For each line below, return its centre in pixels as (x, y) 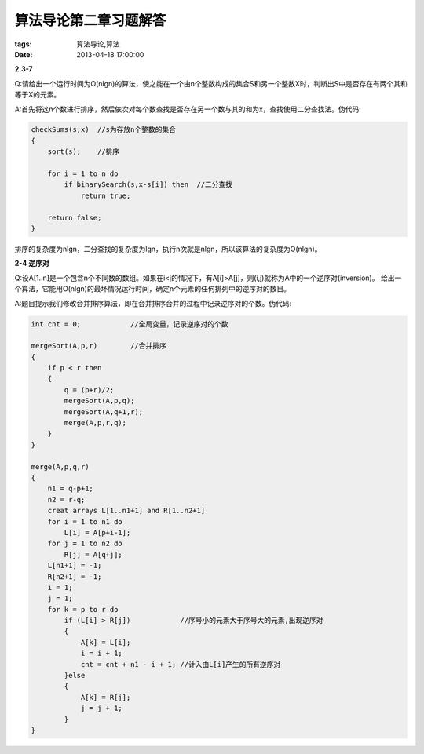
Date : (24, 54)
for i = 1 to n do (83, 174)
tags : (23, 44)
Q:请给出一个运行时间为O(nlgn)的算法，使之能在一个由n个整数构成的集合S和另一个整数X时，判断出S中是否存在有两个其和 (211, 83)
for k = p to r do (83, 609)
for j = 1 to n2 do (85, 544)
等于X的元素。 (38, 95)
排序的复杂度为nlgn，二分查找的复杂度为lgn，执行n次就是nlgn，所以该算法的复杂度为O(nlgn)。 (168, 249)
